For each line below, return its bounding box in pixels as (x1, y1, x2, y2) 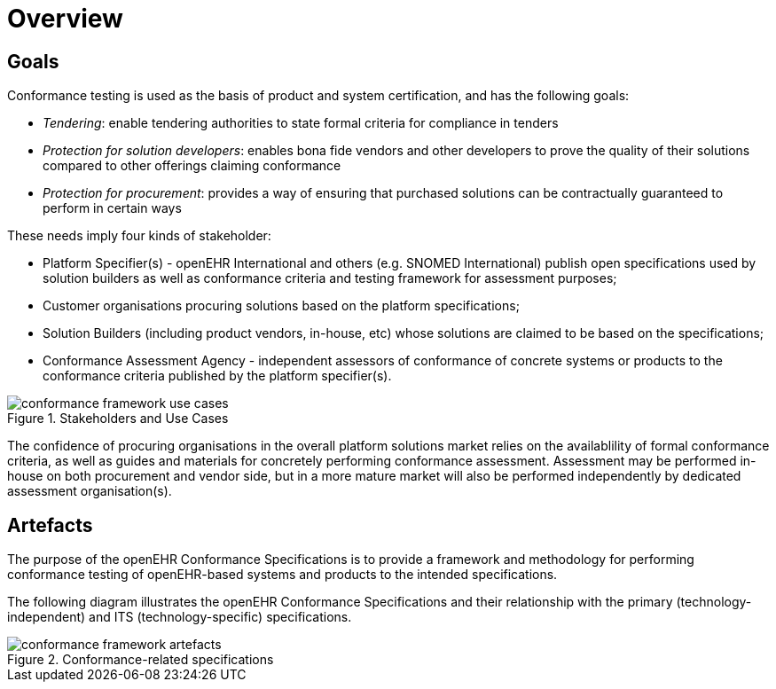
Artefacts (7, 513, 93, 536)
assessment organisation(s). (7, 483, 172, 499)
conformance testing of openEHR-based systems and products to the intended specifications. (7, 567, 558, 583)
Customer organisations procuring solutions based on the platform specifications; (43, 298, 520, 314)
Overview (7, 4, 123, 34)
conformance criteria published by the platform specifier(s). (43, 368, 392, 384)
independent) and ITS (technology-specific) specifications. (7, 609, 352, 625)
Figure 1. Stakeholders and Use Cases (7, 411, 229, 427)
